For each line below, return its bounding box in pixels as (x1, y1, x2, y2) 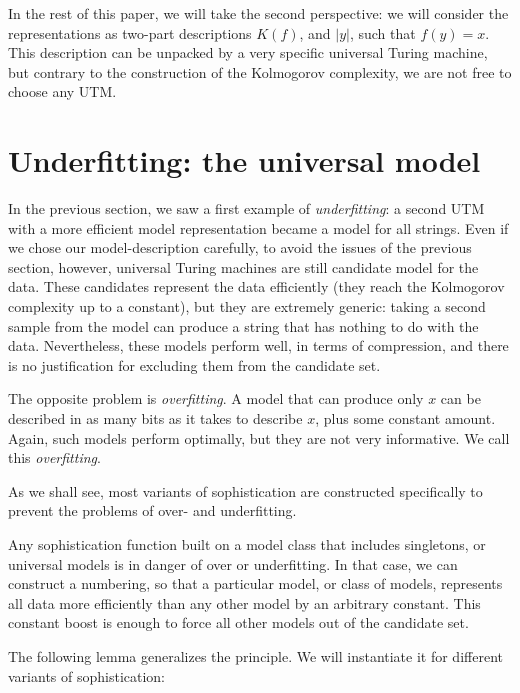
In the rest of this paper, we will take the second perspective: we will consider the (8, 3, 509, 23)
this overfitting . (8, 447, 101, 468)
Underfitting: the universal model (8, 140, 481, 181)
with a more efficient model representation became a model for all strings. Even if (8, 217, 509, 238)
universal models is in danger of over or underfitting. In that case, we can (8, 553, 458, 574)
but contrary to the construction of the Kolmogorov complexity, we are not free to (8, 61, 512, 82)
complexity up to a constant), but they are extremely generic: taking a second (8, 296, 486, 317)
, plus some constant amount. (315, 408, 496, 429)
